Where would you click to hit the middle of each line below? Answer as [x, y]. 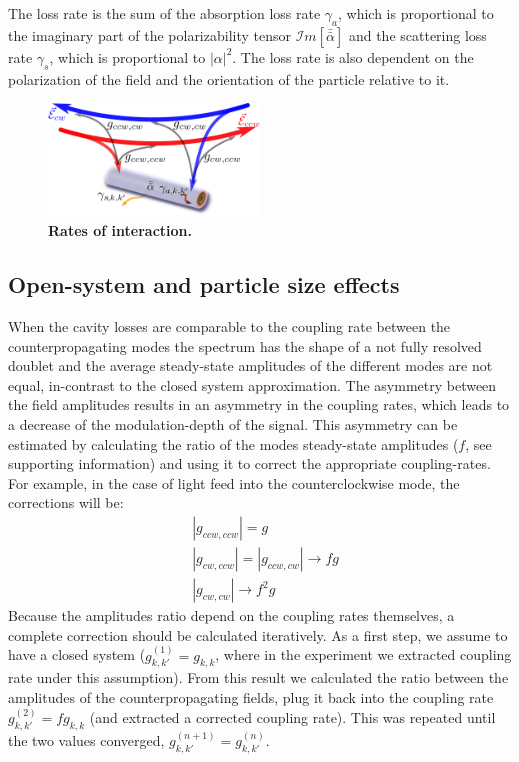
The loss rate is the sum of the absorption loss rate [164, 13]
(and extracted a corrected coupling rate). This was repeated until [292, 717]
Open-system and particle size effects [204, 284]
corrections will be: [66, 502]
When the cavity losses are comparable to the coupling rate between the [229, 326]
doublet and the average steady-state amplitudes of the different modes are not [250, 365]
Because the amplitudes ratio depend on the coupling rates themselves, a [231, 615]
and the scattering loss [417, 34]
